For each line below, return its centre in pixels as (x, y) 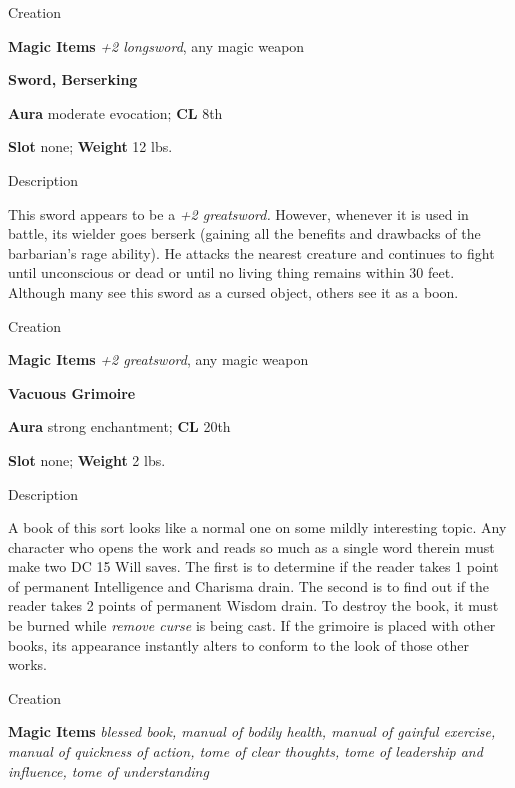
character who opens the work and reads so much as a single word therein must (251, 546)
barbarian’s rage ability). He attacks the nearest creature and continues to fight (251, 252)
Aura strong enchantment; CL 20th (119, 426)
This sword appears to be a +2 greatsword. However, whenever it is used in (238, 213)
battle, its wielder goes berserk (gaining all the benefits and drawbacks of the (244, 233)
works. (28, 664)
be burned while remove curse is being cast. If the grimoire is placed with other (252, 625)
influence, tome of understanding (108, 770)
